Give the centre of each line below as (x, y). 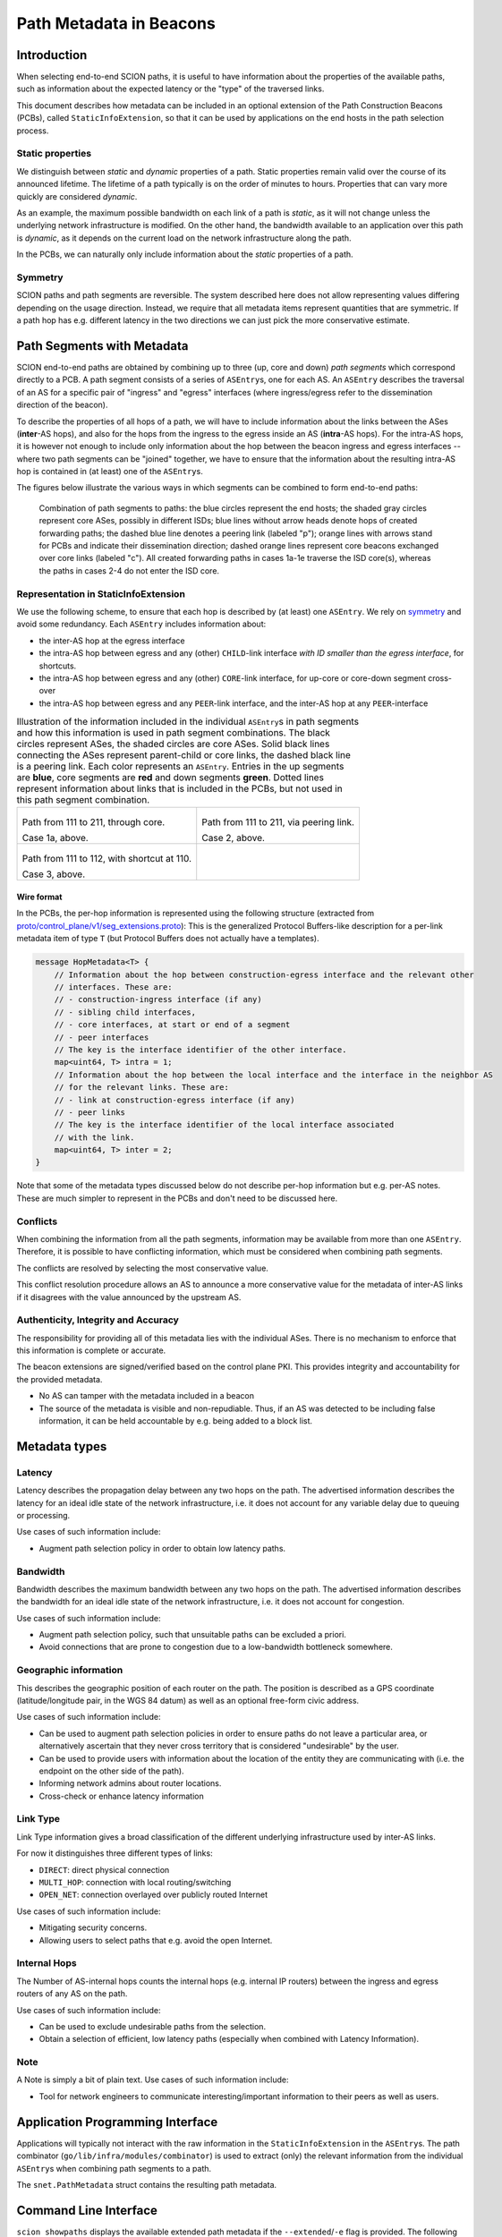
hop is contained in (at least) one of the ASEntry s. (110, 472)
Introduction (52, 55)
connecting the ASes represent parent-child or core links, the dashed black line (183, 755)
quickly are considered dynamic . (77, 196)
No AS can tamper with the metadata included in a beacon (147, 1396)
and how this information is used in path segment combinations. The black (174, 733)
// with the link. (94, 1137)
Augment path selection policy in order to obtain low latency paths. (162, 1548)
